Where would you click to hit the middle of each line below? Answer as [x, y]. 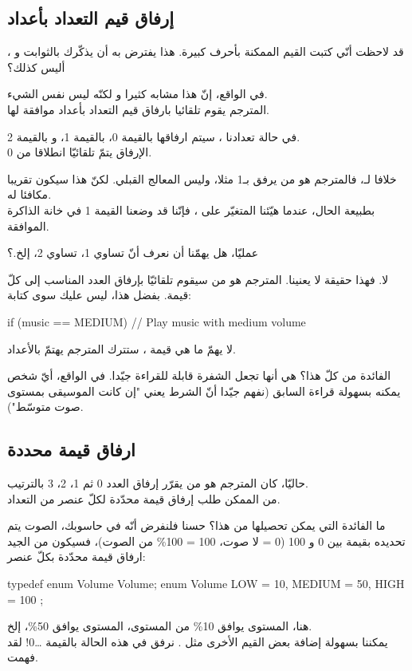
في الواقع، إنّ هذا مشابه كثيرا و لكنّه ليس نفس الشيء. [137, 94]
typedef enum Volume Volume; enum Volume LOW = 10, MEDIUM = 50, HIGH [206, 584]
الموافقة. [28, 225]
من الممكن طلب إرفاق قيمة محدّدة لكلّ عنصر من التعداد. [144, 498]
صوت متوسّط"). [45, 407]
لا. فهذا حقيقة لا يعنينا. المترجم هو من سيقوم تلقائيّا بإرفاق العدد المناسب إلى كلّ [198, 279]
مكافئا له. [29, 194]
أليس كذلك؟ [36, 67]
